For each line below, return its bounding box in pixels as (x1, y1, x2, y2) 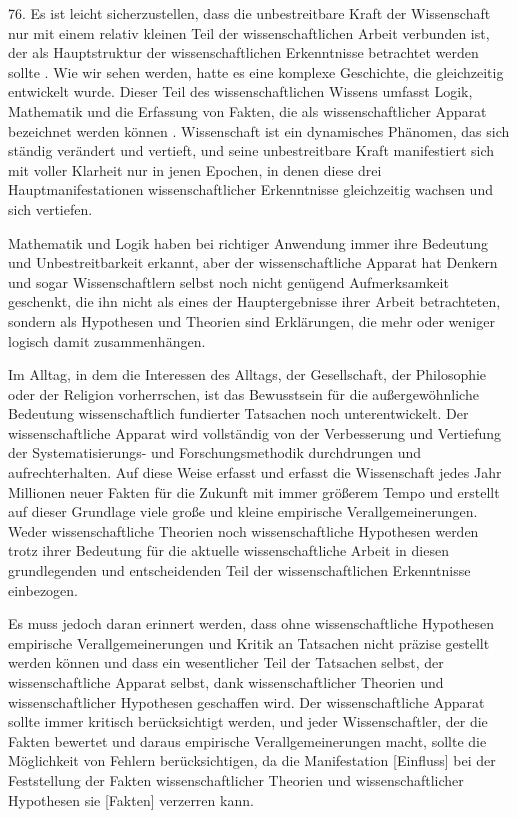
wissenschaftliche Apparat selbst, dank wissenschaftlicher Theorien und (8, 672, 444, 692)
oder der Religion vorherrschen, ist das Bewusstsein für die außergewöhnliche (8, 383, 479, 404)
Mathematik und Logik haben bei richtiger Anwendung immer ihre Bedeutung (8, 232, 489, 253)
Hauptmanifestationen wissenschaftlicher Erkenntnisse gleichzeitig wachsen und (8, 179, 493, 200)
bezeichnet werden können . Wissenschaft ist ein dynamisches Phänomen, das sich (8, 120, 510, 141)
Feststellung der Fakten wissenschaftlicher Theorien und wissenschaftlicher (8, 769, 464, 790)
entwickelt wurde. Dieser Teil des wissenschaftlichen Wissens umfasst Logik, (8, 81, 473, 102)
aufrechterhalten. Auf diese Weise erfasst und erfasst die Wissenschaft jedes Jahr (8, 462, 502, 483)
